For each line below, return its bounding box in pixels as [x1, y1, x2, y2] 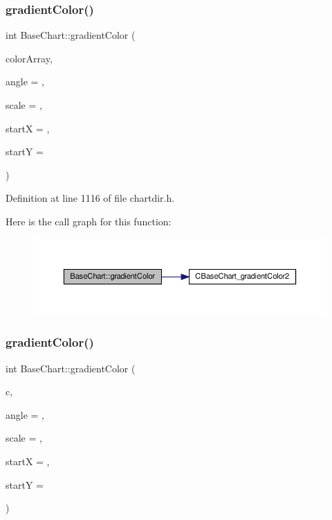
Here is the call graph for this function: [6, 214, 172, 228]
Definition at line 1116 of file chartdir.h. [6, 191, 175, 205]
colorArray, [6, 51, 53, 65]
